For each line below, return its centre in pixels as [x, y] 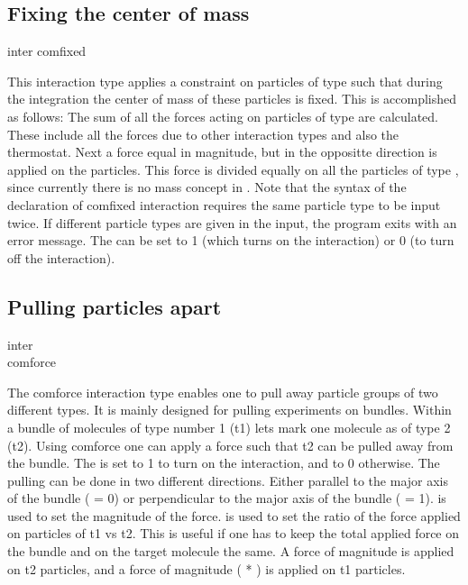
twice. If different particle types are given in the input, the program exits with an [232, 222]
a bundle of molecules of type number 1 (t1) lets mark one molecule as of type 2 [229, 427]
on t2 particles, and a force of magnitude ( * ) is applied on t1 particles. [206, 568]
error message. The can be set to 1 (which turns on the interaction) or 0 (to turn [231, 240]
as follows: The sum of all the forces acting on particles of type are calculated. [223, 116]
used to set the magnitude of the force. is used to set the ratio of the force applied [234, 515]
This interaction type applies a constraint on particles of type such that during [225, 81]
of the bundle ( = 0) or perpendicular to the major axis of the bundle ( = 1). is [227, 498]
